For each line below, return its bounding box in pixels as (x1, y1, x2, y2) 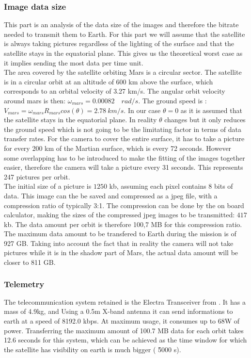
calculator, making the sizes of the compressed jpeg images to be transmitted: (4, 210, 235, 220)
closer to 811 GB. (4, 257, 56, 267)
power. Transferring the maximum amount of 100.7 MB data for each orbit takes (4, 325, 244, 335)
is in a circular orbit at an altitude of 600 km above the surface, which (4, 76, 213, 86)
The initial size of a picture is (4, 181, 92, 191)
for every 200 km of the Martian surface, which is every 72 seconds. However (4, 143, 232, 153)
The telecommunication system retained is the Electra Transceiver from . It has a (4, 296, 246, 307)
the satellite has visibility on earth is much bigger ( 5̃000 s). (4, 344, 181, 354)
